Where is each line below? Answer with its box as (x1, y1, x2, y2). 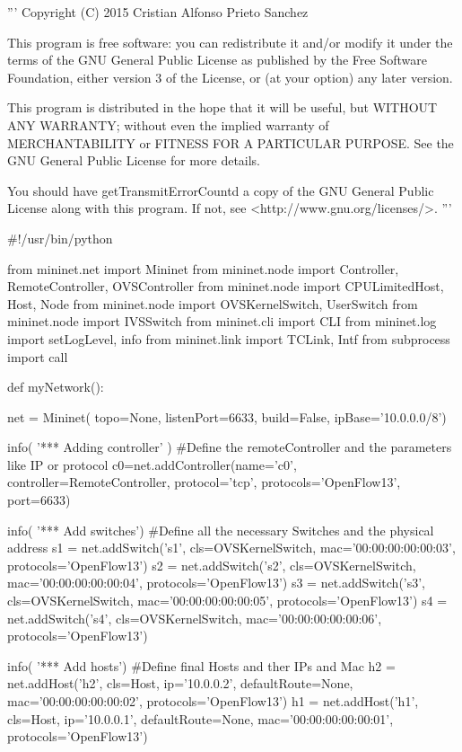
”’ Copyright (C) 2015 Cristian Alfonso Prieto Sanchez (7, 3, 309, 21)
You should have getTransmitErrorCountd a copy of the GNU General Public (7, 181, 434, 199)
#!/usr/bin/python (7, 228, 113, 247)
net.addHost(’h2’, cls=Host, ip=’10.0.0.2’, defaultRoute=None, (7, 674, 353, 693)
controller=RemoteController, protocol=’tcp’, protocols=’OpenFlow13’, (7, 473, 401, 491)
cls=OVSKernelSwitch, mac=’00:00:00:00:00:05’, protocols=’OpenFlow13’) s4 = (7, 591, 448, 610)
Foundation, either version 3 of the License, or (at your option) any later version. (7, 67, 453, 86)
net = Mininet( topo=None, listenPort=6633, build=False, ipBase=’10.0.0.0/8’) (7, 407, 447, 426)
